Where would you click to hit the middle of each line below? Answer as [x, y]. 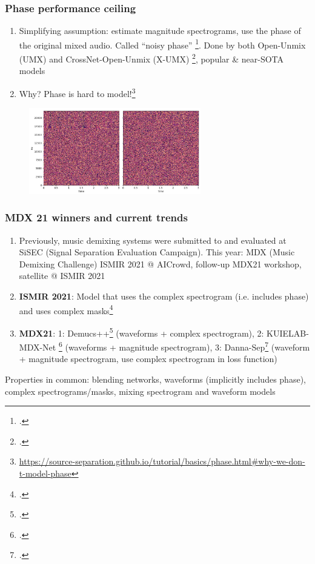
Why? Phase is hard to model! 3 [77, 92]
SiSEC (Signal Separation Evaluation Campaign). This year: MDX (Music [157, 252]
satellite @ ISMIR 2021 [62, 276]
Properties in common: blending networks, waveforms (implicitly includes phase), [155, 379]
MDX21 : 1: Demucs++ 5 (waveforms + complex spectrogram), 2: [141, 332]
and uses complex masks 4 [66, 309]
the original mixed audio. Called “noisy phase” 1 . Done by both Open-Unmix [162, 44]
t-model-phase [45, 473]
